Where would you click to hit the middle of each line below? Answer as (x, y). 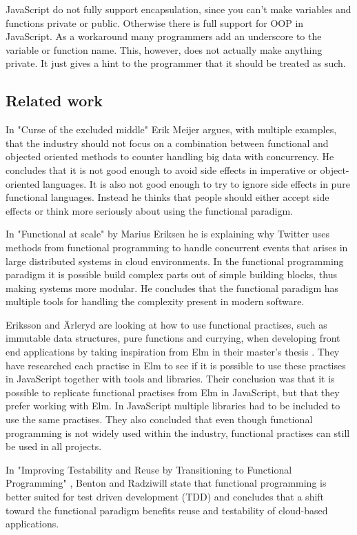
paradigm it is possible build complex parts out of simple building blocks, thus (171, 274)
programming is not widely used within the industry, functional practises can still (178, 432)
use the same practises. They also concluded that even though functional (159, 419)
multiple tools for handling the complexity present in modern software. (155, 301)
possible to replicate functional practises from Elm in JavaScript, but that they (173, 392)
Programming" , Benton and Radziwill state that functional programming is (166, 483)
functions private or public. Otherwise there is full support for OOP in (155, 22)
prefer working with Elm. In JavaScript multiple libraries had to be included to (173, 406)
